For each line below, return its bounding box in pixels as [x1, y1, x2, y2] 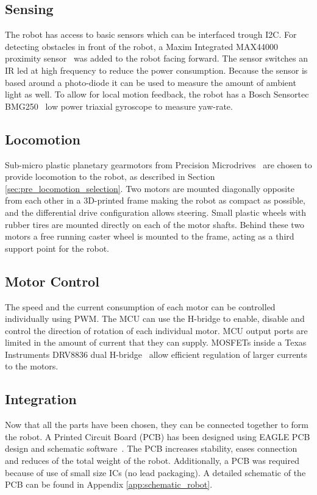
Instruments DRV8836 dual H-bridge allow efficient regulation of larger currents [5, 347, 307, 360]
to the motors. [5, 360, 59, 372]
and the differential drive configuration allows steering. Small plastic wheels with [5, 205, 306, 218]
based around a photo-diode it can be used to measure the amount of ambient [5, 76, 296, 88]
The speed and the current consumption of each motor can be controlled [5, 300, 276, 313]
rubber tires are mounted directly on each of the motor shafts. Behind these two [5, 218, 305, 230]
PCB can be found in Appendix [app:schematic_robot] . [5, 478, 213, 491]
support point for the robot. [5, 241, 109, 254]
